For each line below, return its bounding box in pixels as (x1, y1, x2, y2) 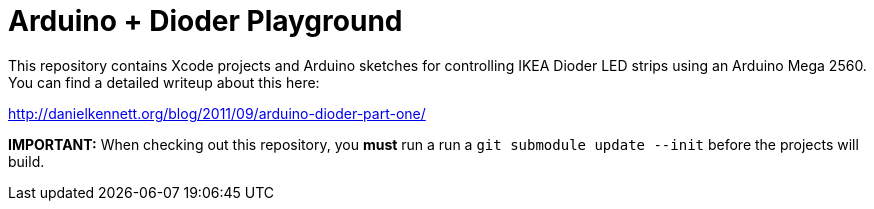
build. (8, 152, 45, 170)
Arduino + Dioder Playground (8, 4, 403, 38)
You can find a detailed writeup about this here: (8, 73, 320, 91)
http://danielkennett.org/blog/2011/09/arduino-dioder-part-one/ (8, 104, 426, 122)
